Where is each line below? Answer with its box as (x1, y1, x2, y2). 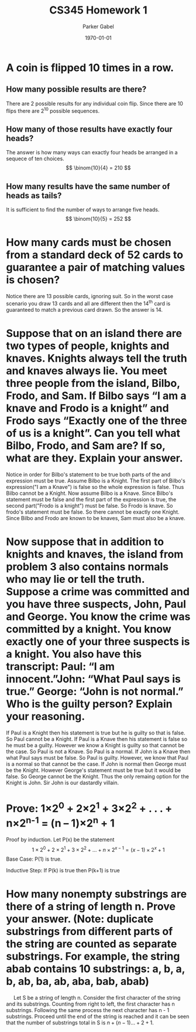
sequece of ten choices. (6, 155, 64, 162)
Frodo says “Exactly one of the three (6, 414, 187, 427)
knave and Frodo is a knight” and (6, 402, 169, 414)
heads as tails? (6, 190, 62, 200)
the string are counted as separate (6, 937, 177, 950)
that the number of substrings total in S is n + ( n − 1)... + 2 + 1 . (6, 1019, 154, 1026)
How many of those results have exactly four (6, 124, 173, 134)
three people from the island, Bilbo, (6, 376, 180, 390)
